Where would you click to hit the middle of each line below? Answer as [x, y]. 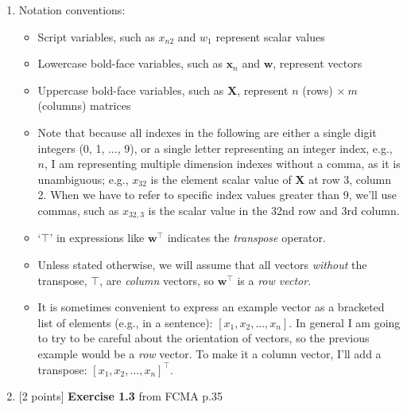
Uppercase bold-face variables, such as [131, 90]
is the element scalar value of [221, 179]
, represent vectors [318, 63]
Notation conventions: [72, 10]
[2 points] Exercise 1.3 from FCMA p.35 [121, 396]
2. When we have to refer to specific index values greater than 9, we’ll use [217, 195]
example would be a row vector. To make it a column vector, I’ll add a [209, 353]
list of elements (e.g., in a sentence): [125, 322]
